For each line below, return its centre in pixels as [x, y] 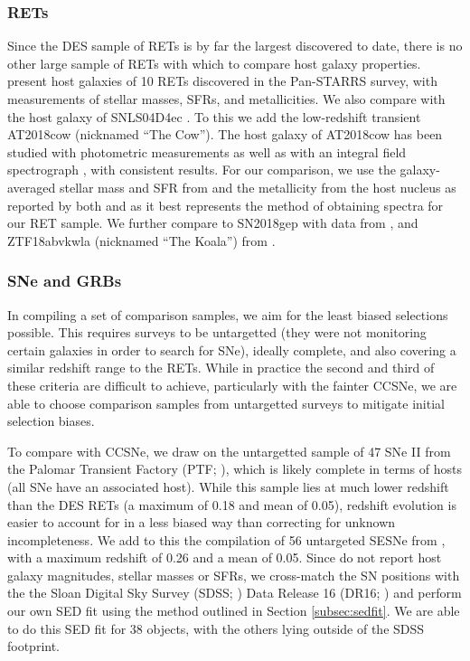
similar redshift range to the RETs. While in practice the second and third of [221, 368]
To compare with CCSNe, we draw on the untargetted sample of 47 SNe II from [229, 451]
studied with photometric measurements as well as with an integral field [207, 151]
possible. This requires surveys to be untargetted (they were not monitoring [217, 332]
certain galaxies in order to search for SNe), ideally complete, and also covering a [232, 349]
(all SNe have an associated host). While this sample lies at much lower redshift [228, 486]
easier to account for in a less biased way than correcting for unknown [202, 522]
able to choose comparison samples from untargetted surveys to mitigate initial [226, 403]
